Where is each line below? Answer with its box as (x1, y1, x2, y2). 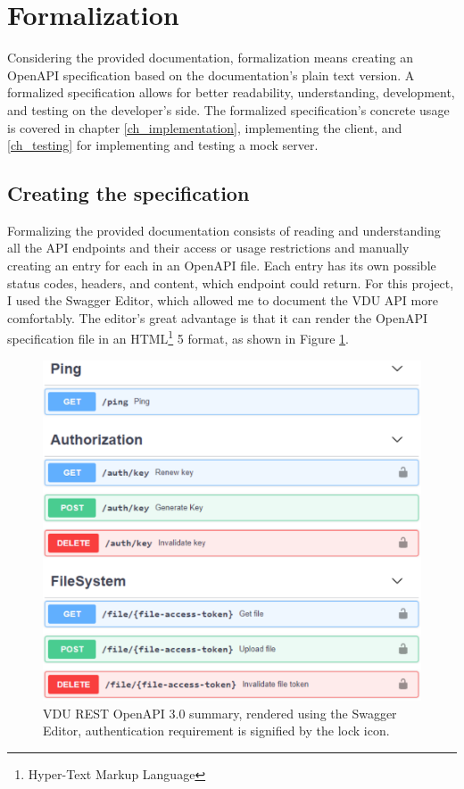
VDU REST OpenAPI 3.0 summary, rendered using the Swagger (43, 703, 397, 722)
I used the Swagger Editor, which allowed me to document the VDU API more (7, 291, 438, 310)
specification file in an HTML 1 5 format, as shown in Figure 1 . (7, 327, 350, 348)
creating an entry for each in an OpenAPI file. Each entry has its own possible (7, 256, 436, 275)
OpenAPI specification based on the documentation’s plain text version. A (7, 65, 415, 84)
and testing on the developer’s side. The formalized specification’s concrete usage (7, 100, 450, 119)
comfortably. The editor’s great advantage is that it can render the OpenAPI (7, 308, 428, 327)
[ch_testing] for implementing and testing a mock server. (7, 136, 319, 154)
